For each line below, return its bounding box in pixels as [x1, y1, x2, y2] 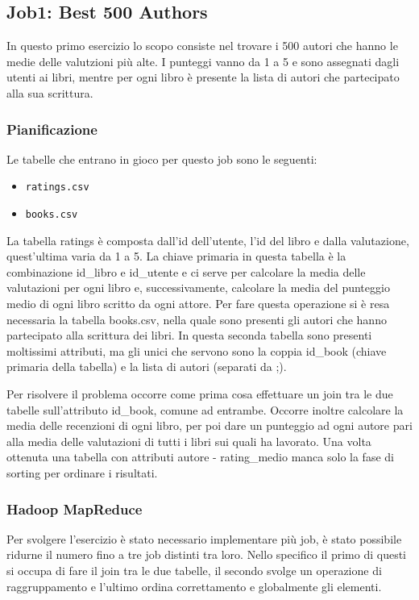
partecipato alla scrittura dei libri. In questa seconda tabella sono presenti [6, 327, 372, 344]
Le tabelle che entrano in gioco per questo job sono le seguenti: [6, 150, 317, 167]
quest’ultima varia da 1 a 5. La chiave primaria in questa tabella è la [6, 248, 346, 265]
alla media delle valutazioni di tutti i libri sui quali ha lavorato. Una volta [6, 432, 371, 449]
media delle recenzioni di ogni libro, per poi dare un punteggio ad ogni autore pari [6, 417, 413, 434]
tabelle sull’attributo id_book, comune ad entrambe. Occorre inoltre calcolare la [6, 401, 404, 418]
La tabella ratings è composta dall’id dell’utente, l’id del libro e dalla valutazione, [6, 231, 409, 248]
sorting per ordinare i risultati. [6, 465, 158, 481]
